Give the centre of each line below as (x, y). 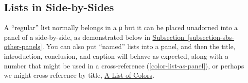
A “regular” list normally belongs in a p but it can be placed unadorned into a (121, 27)
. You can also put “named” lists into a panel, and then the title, (139, 46)
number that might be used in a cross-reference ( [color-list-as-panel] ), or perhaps (124, 65)
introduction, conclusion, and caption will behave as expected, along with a (116, 56)
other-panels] (23, 46)
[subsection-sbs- (211, 37)
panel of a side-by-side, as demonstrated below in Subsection (94, 37)
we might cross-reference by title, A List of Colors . (79, 75)
